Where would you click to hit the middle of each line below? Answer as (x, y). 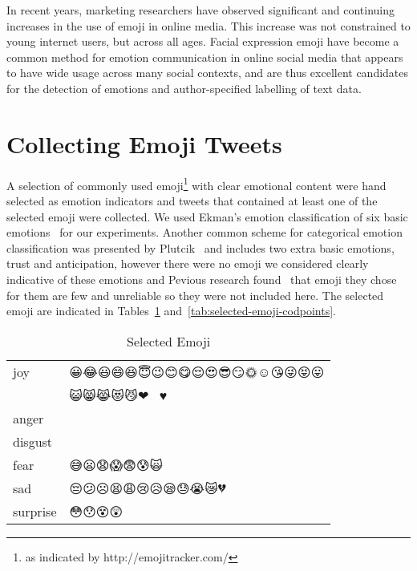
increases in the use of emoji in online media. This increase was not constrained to (208, 25)
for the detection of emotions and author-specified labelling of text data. (184, 88)
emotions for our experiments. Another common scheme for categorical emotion (204, 232)
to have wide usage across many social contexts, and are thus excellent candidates (208, 73)
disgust (33, 441)
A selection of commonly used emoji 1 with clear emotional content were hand (196, 184)
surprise (35, 511)
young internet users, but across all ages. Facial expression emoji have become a (203, 41)
